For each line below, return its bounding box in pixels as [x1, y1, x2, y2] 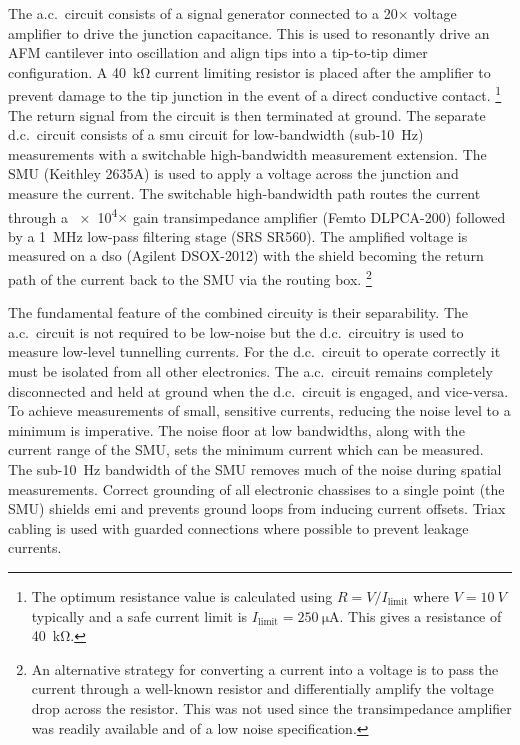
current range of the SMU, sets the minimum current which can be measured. [8, 439, 484, 460]
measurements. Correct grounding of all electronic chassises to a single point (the [8, 478, 505, 499]
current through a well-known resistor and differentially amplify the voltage [31, 678, 494, 699]
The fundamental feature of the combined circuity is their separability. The [8, 302, 468, 323]
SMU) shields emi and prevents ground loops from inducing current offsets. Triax [8, 498, 506, 519]
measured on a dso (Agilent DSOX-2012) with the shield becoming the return [8, 245, 484, 266]
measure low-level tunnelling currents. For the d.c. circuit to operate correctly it [8, 341, 501, 362]
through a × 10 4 [8, 203, 118, 227]
